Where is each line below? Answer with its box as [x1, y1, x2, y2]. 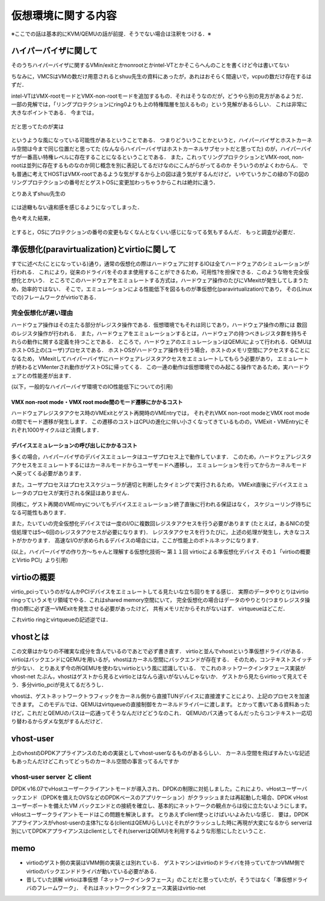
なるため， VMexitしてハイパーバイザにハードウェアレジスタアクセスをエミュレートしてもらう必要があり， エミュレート [11, 355, 309, 362]
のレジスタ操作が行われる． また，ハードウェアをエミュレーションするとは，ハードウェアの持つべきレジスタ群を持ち [11, 329, 302, 337]
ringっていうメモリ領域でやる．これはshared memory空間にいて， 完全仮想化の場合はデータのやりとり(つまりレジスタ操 [11, 596, 311, 604]
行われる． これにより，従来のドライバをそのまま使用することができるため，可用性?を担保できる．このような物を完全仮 [11, 268, 309, 276]
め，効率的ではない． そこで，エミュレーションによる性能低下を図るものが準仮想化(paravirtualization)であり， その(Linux [11, 285, 312, 292]
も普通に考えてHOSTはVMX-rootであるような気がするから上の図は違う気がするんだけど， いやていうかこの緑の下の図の [11, 170, 309, 177]
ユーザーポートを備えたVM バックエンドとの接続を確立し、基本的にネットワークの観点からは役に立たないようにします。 [11, 802, 311, 809]
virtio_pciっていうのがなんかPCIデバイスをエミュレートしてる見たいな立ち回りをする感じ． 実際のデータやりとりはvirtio [11, 588, 309, 595]
